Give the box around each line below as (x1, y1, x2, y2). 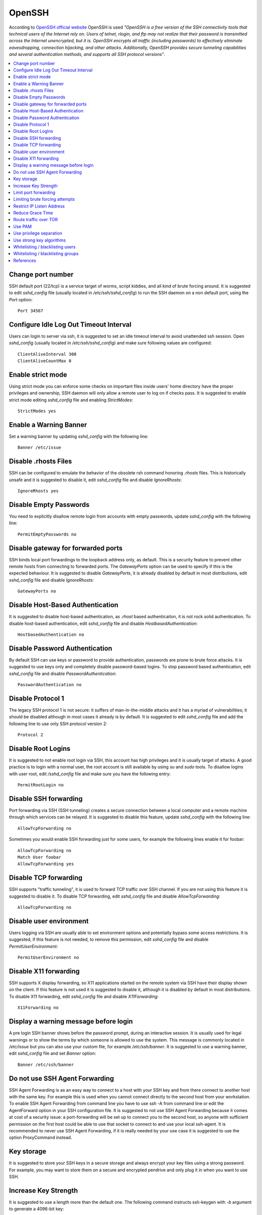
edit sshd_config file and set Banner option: (9, 1050, 97, 1057)
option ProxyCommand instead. (9, 1135, 72, 1141)
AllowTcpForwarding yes (17, 861, 74, 867)
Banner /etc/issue (17, 445, 62, 451)
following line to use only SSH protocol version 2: (9, 721, 108, 727)
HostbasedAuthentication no (17, 632, 84, 637)
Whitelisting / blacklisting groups (13, 251, 79, 257)
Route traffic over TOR (13, 217, 58, 223)
